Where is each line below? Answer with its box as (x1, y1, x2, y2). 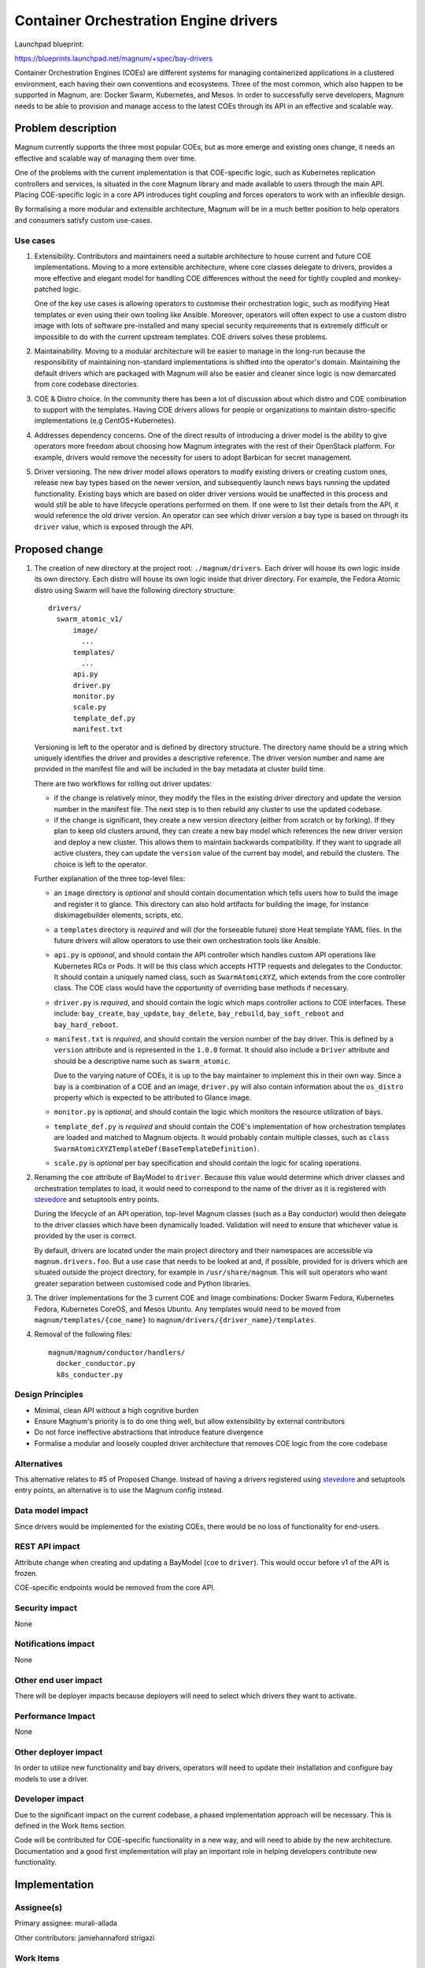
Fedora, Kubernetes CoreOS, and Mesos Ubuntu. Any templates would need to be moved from (34, 1304, 342, 1314)
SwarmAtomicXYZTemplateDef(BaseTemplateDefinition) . (54, 1144, 260, 1153)
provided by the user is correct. (34, 1231, 137, 1241)
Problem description (14, 122, 117, 135)
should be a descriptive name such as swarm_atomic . (54, 1056, 231, 1066)
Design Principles (14, 1389, 84, 1400)
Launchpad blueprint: (14, 39, 84, 49)
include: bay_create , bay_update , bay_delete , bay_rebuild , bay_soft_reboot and (54, 1008, 344, 1019)
